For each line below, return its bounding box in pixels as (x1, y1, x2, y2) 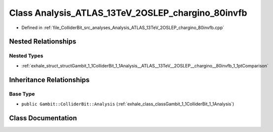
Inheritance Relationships (9, 75, 90, 84)
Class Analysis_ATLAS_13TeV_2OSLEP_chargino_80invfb (9, 7, 247, 18)
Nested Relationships (9, 37, 76, 46)
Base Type (9, 91, 35, 98)
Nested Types (9, 52, 44, 59)
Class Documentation (9, 114, 77, 122)
